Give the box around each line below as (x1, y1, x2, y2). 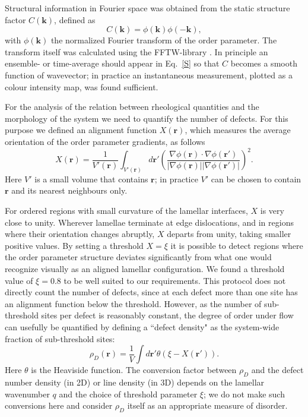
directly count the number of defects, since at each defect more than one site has (5, 286, 298, 298)
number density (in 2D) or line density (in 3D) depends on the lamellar (5, 376, 265, 388)
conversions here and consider (5, 399, 113, 412)
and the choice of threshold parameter (59, 387, 198, 400)
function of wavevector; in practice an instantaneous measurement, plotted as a (5, 68, 293, 81)
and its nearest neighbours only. (11, 184, 128, 197)
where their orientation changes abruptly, (5, 228, 155, 240)
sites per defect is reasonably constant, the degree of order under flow (41, 309, 294, 321)
